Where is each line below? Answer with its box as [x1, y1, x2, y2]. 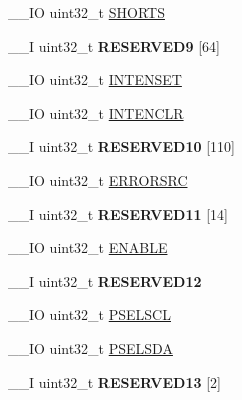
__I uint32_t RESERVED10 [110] [8, 136, 235, 157]
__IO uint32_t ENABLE [8, 237, 168, 258]
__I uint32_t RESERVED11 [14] [8, 203, 228, 224]
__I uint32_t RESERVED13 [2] [8, 371, 221, 392]
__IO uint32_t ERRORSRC [8, 169, 188, 190]
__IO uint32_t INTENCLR [8, 102, 184, 123]
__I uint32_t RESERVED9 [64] [8, 35, 220, 56]
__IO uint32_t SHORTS [8, 2, 165, 22]
